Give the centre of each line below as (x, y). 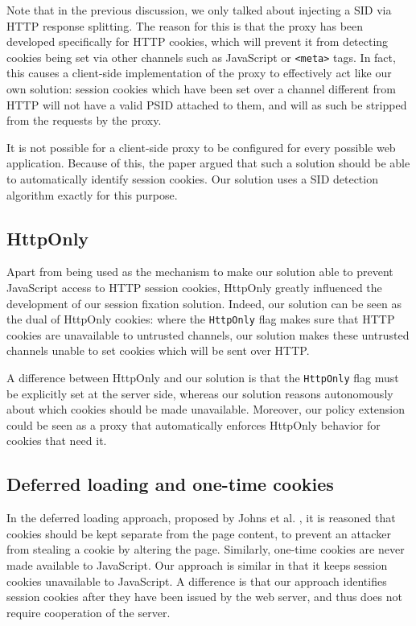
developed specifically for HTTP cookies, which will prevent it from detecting (198, 41)
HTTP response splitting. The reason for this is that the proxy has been (185, 25)
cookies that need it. (57, 441)
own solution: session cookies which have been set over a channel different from (201, 89)
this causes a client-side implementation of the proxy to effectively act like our (199, 73)
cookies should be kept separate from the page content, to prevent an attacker (199, 533)
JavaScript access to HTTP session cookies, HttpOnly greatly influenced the (194, 287)
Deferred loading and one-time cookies (170, 484)
